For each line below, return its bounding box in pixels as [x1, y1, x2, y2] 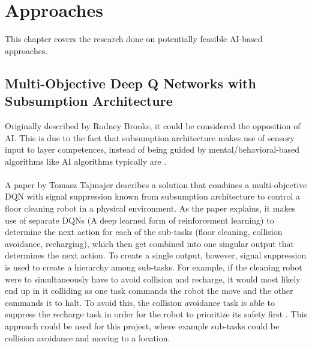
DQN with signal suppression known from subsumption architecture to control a [5, 190, 301, 203]
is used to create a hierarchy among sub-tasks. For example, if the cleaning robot [5, 261, 302, 273]
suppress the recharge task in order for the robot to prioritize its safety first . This [5, 308, 307, 320]
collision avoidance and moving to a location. [5, 331, 170, 344]
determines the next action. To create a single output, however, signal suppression [5, 249, 307, 261]
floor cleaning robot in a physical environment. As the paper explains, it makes [5, 202, 296, 215]
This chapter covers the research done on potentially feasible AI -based [5, 32, 263, 45]
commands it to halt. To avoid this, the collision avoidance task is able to [5, 296, 275, 308]
